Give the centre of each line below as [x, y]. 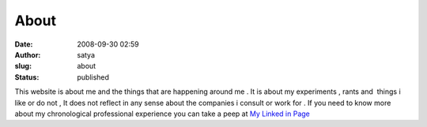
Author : [28, 54]
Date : [24, 44]
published [93, 77]
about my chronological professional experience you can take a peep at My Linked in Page [162, 114]
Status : [27, 77]
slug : [23, 66]
